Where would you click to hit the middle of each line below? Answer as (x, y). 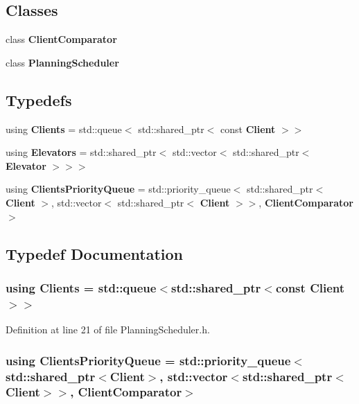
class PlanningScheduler (62, 62)
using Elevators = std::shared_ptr (81, 152)
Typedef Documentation (94, 253)
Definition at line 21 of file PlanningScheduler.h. (108, 330)
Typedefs (39, 99)
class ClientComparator (61, 39)
